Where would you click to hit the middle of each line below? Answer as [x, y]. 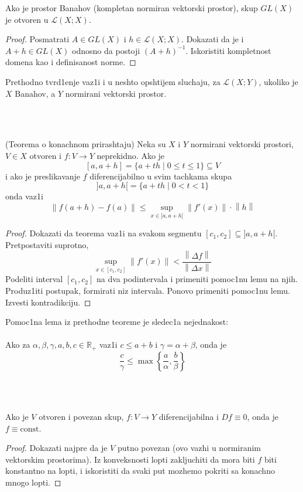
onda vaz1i [24, 196]
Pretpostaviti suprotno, [47, 244]
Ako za [18, 345]
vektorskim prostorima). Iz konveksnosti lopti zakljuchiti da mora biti [130, 459]
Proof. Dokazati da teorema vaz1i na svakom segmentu [104, 233]
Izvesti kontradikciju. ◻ [48, 302]
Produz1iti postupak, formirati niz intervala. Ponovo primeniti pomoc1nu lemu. [148, 290]
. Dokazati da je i [213, 39]
